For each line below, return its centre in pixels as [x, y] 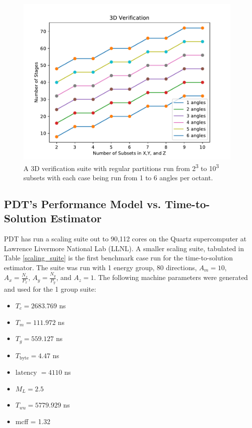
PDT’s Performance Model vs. [83, 203]
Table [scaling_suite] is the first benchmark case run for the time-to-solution [118, 258]
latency [26, 373]
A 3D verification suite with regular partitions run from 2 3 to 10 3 [121, 167]
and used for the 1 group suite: [50, 289]
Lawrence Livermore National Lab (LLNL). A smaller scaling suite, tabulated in [124, 248]
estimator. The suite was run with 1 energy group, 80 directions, [100, 267]
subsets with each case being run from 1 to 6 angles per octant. [118, 177]
